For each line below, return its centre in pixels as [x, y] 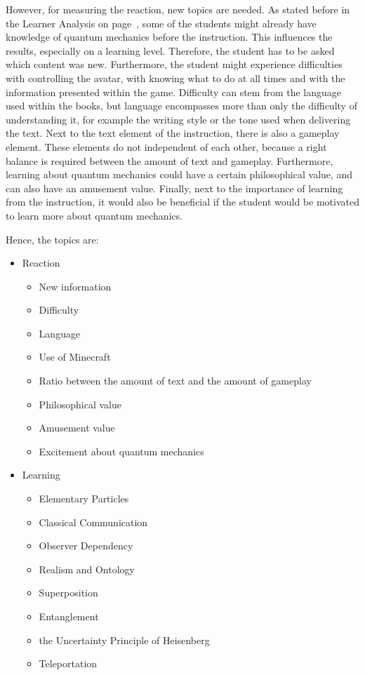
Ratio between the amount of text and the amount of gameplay [175, 381]
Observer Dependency [86, 546]
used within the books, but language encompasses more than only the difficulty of [181, 106]
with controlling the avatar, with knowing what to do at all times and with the [175, 78]
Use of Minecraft [75, 357]
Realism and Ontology [87, 569]
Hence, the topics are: [52, 239]
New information [75, 286]
